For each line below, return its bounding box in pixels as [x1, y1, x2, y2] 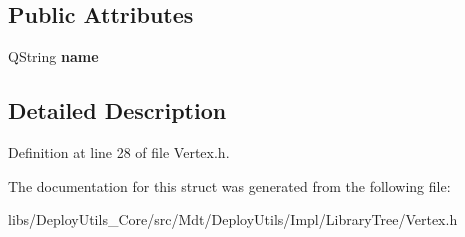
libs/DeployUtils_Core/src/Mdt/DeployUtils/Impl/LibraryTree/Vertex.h [8, 209, 458, 230]
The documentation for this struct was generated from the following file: [8, 175, 451, 196]
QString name [8, 46, 99, 67]
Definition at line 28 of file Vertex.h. [8, 142, 230, 162]
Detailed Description [8, 95, 227, 126]
